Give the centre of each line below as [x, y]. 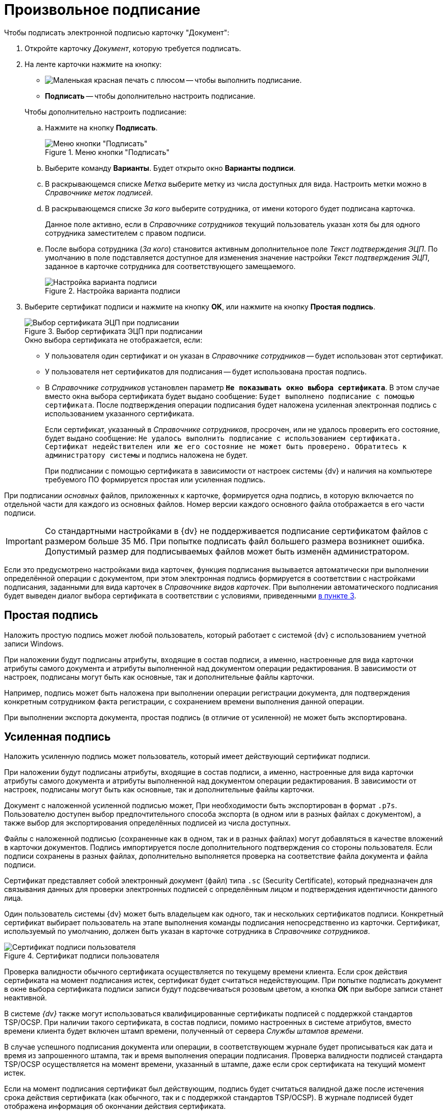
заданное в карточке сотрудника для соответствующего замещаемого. [170, 266]
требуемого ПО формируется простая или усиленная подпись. [155, 479]
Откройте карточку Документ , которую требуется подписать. [133, 48]
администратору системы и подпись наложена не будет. [146, 455]
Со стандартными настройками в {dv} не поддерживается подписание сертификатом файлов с [236, 531]
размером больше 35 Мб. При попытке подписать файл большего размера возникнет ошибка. [235, 541]
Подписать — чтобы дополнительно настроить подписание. [150, 96]
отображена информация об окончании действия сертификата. [115, 1106]
